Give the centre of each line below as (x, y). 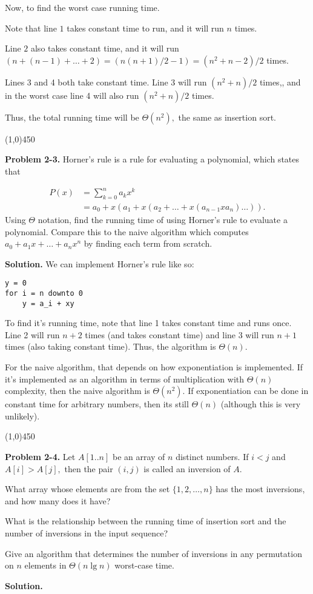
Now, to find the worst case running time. (82, 7)
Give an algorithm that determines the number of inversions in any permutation (153, 553)
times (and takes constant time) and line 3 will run (180, 334)
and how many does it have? (58, 500)
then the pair (89, 468)
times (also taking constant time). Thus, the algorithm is (110, 346)
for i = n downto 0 (44, 293)
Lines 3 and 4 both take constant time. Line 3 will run (106, 82)
